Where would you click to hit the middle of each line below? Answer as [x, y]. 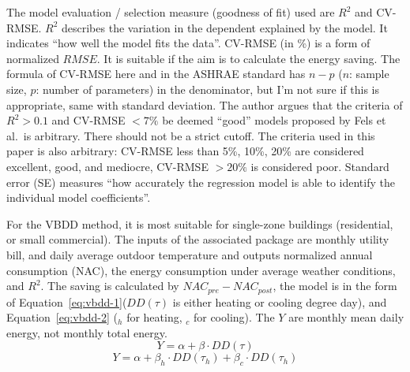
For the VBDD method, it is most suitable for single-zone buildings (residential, [200, 223]
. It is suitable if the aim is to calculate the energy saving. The [248, 58]
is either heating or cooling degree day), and [280, 301]
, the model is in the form [335, 286]
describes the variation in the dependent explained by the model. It [225, 27]
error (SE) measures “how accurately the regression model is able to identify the [201, 182]
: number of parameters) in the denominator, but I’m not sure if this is [207, 89]
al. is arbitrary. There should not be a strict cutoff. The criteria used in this [191, 135]
